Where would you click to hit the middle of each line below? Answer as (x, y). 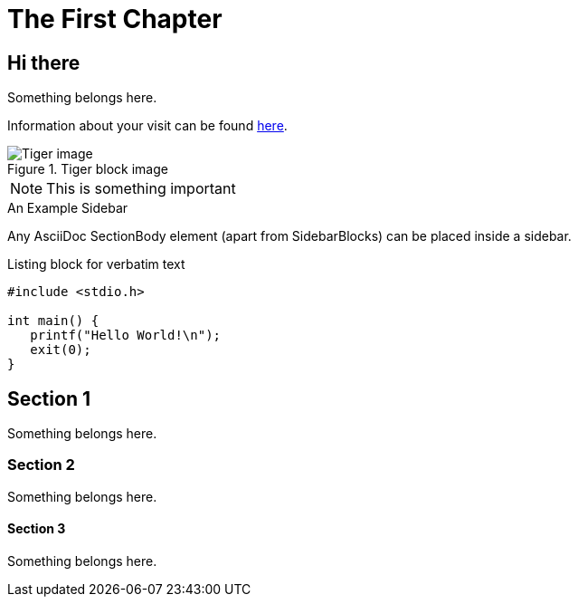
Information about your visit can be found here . (147, 126)
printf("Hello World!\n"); (126, 336)
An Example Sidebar (68, 208)
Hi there (44, 62)
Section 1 (49, 398)
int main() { (53, 321)
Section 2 (41, 465)
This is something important (141, 189)
